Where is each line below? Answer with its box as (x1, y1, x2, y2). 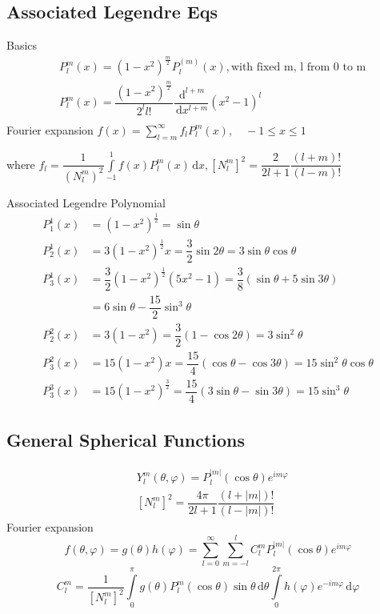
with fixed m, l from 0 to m (230, 62, 366, 74)
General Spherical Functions (6, 427, 246, 452)
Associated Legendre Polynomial (6, 194, 166, 211)
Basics (6, 37, 38, 54)
